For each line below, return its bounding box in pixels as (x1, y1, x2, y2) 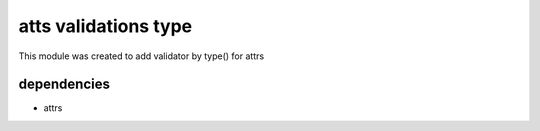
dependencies (18, 76, 110, 93)
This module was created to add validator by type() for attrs (18, 50, 265, 62)
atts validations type (18, 15, 193, 37)
